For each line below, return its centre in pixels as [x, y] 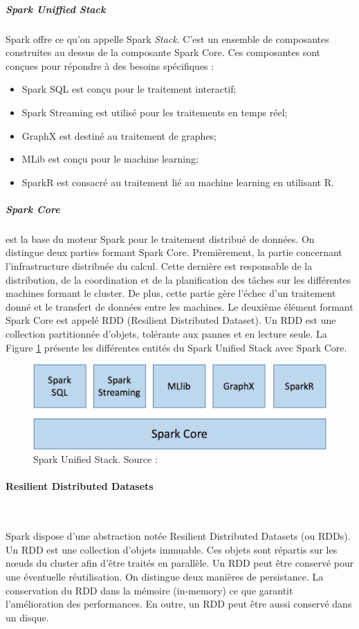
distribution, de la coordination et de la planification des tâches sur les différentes [178, 279]
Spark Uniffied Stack [56, 9]
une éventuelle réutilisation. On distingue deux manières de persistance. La [165, 576]
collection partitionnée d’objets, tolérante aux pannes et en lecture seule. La [166, 334]
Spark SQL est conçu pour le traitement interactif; [129, 89]
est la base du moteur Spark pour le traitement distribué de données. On [160, 238]
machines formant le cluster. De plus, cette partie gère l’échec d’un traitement [171, 293]
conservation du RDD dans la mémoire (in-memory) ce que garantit [149, 590]
